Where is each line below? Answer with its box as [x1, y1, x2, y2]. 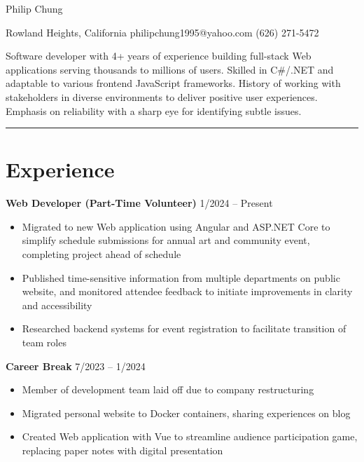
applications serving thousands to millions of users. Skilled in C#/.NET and [6, 62, 334, 76]
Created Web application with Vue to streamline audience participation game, [22, 429, 358, 444]
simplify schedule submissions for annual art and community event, [22, 233, 310, 247]
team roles [22, 335, 66, 350]
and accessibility [22, 297, 92, 312]
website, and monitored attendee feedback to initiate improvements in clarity [22, 284, 353, 299]
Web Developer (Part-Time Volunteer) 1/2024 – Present [6, 196, 273, 210]
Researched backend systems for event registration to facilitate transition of [22, 321, 346, 336]
